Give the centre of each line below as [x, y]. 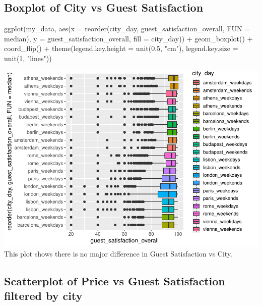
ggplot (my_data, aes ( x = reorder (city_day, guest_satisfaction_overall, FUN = [127, 29]
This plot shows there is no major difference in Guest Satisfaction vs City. [118, 254]
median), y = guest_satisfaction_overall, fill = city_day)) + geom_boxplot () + [128, 38]
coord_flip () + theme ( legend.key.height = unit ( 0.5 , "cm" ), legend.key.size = [121, 48]
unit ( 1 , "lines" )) [28, 58]
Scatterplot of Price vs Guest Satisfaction [115, 281]
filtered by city [43, 296]
